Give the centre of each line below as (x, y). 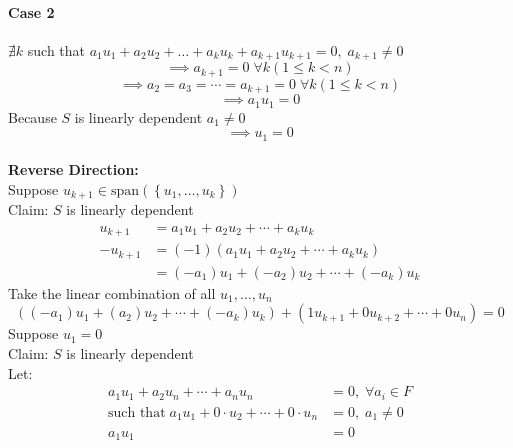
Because (32, 116)
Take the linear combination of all (112, 292)
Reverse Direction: (73, 169)
